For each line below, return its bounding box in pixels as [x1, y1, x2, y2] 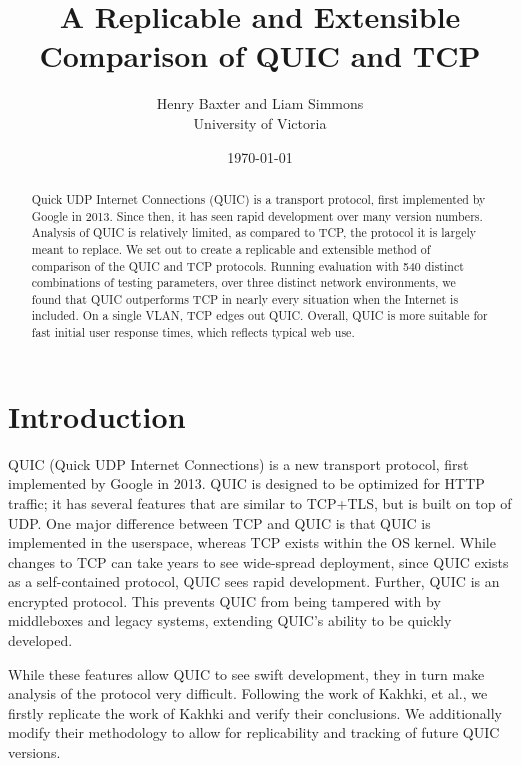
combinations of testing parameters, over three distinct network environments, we [31, 274, 456, 291]
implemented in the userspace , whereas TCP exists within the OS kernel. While [8, 532, 496, 553]
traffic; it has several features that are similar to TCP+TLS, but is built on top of [8, 492, 512, 513]
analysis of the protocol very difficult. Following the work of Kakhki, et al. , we [8, 683, 488, 704]
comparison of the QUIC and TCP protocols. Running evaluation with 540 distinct [31, 257, 464, 274]
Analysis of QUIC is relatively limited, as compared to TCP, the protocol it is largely [31, 224, 476, 241]
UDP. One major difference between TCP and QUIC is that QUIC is [8, 512, 431, 533]
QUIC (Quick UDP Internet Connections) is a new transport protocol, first [8, 453, 469, 474]
